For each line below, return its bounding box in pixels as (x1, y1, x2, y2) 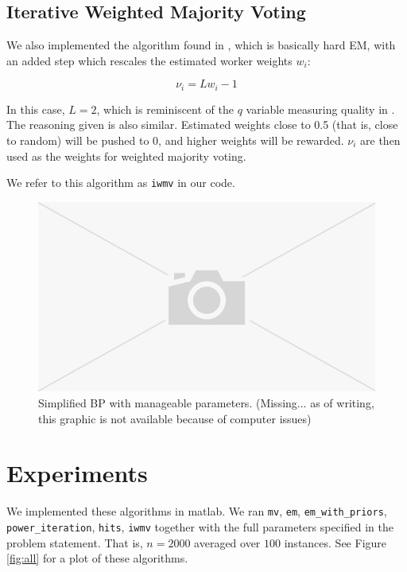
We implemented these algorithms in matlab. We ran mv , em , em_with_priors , (6, 503, 387, 519)
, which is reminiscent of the (96, 100, 234, 117)
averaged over (194, 534, 261, 551)
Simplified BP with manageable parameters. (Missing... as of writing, (38, 394, 374, 411)
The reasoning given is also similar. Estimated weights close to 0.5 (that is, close (6, 116, 398, 133)
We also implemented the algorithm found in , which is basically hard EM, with (6, 37, 396, 53)
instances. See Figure (284, 534, 387, 551)
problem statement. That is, (6, 534, 143, 551)
